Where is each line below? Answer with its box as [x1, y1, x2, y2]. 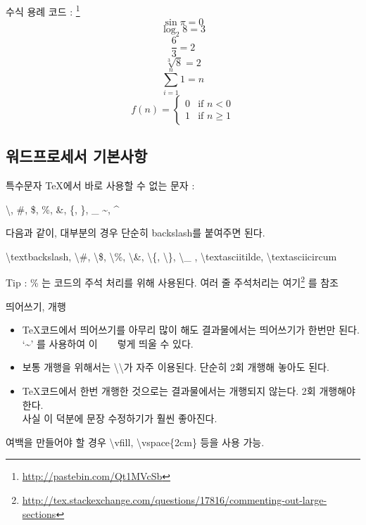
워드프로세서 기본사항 [6, 145, 148, 167]
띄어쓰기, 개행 [6, 298, 66, 313]
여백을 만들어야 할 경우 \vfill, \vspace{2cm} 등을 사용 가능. [6, 434, 265, 449]
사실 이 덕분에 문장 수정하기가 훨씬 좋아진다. [22, 411, 217, 426]
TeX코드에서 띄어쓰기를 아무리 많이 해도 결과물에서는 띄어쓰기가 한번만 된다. [22, 322, 360, 337]
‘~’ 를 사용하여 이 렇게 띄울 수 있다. [22, 336, 194, 350]
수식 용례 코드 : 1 [6, 2, 80, 18]
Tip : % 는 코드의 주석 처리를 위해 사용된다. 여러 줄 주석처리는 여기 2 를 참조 [6, 273, 339, 290]
